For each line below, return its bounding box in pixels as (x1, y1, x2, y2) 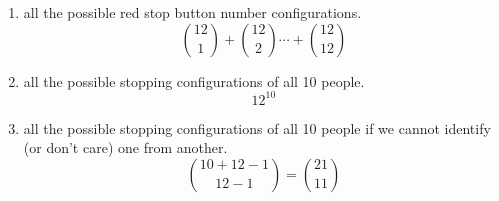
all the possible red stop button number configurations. (23, 2, 362, 22)
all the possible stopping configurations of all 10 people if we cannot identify (23, 117, 491, 138)
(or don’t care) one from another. (23, 137, 228, 158)
